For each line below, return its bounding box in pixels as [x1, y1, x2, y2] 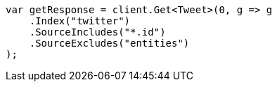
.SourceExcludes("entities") [29, 38, 190, 49]
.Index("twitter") [29, 15, 131, 26]
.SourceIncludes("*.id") [29, 26, 166, 38]
